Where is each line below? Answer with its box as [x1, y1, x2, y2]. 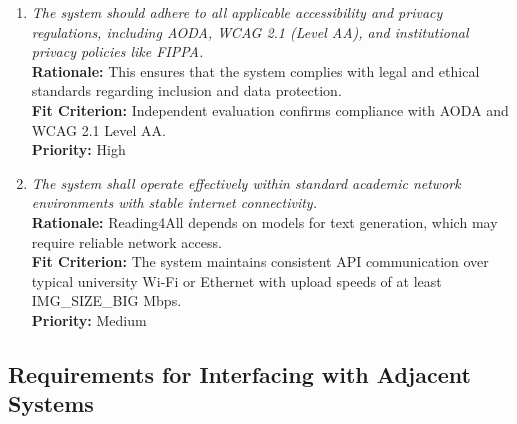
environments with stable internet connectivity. [31, 192, 317, 213]
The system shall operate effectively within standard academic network [31, 172, 461, 193]
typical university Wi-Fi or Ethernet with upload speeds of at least [31, 270, 442, 291]
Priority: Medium [31, 309, 147, 330]
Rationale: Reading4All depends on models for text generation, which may [31, 211, 498, 232]
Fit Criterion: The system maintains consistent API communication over [31, 251, 489, 272]
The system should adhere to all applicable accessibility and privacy [31, 2, 443, 22]
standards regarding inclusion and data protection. [31, 80, 342, 101]
